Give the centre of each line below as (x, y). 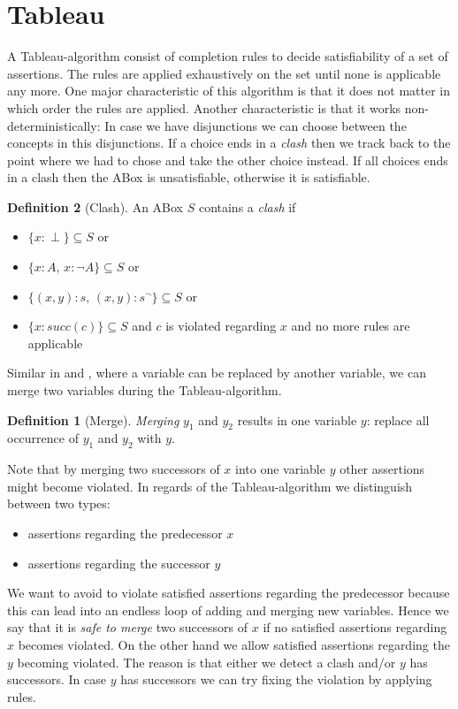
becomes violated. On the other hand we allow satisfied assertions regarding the (234, 644)
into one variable (280, 469)
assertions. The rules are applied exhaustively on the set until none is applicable (224, 73)
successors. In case (57, 679)
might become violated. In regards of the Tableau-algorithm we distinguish (210, 486)
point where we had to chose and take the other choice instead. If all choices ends (228, 160)
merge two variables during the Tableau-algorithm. (145, 390)
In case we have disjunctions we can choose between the (256, 125)
